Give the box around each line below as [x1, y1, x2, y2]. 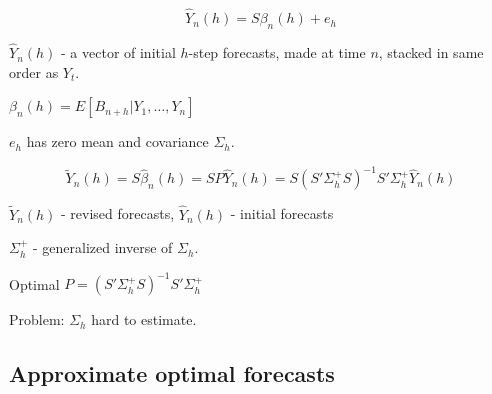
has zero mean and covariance [26, 131, 209, 152]
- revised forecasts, [61, 203, 175, 224]
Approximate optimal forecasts [9, 358, 335, 389]
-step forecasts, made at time [188, 42, 366, 63]
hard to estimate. [91, 309, 197, 330]
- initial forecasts [230, 203, 334, 224]
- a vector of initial [61, 42, 176, 63]
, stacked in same [378, 42, 484, 63]
